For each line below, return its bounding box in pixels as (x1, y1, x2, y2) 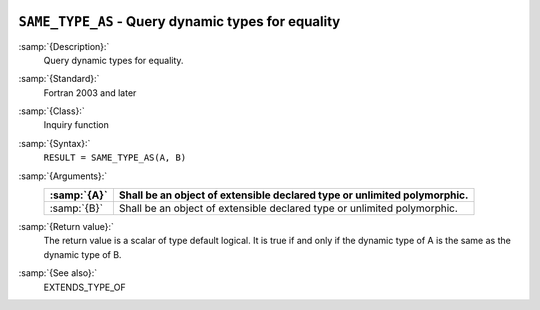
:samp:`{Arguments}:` (18, 170, 108, 182)
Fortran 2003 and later (43, 86, 137, 99)
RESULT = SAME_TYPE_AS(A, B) (43, 152, 187, 164)
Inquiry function (43, 119, 109, 131)
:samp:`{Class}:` (18, 105, 85, 117)
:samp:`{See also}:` (18, 267, 98, 279)
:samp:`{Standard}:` (18, 73, 100, 85)
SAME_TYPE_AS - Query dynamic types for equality (18, 13, 341, 30)
